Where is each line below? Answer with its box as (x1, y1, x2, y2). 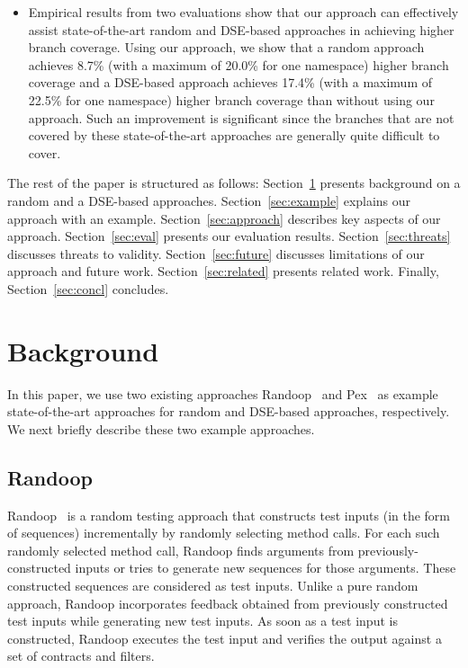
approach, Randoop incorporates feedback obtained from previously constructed (7, 593, 448, 612)
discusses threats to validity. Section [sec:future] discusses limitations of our (7, 244, 425, 263)
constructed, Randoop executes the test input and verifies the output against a (7, 628, 442, 647)
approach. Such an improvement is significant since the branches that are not (28, 108, 454, 127)
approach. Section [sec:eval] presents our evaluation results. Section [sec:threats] (7, 227, 451, 245)
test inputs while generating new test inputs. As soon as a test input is (7, 611, 398, 630)
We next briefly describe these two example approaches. (7, 419, 315, 438)
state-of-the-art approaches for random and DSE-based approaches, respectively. (7, 402, 450, 421)
